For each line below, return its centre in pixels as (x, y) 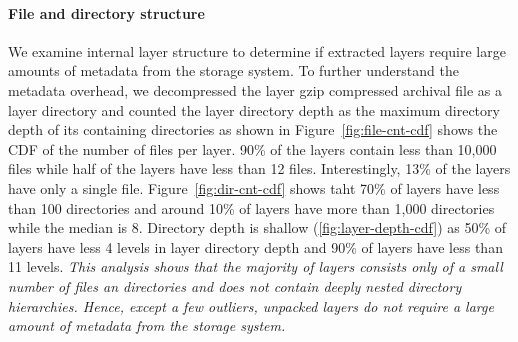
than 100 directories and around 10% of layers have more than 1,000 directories (251, 207)
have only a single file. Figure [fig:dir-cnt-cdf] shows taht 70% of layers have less (254, 187)
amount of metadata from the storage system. (147, 325)
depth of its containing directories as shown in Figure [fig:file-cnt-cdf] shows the (253, 129)
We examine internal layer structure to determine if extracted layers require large (257, 50)
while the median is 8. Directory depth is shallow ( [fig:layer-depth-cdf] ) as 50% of (257, 227)
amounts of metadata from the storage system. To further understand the (233, 70)
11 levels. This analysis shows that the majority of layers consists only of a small (255, 266)
